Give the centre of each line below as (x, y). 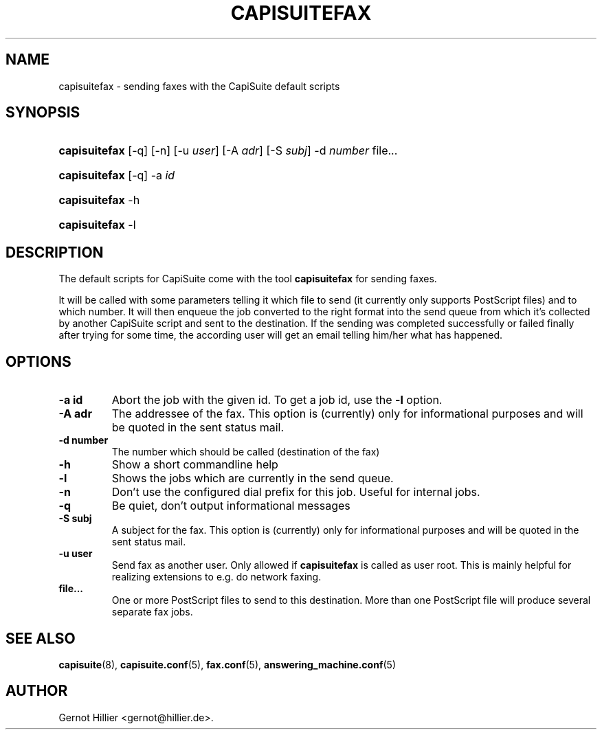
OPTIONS (38, 361)
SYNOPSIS (43, 113)
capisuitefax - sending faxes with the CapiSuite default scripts (199, 86)
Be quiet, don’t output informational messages (231, 506)
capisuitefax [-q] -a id (117, 176)
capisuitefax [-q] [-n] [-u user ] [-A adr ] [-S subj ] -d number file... (228, 151)
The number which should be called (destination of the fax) (246, 452)
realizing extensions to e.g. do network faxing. (216, 577)
